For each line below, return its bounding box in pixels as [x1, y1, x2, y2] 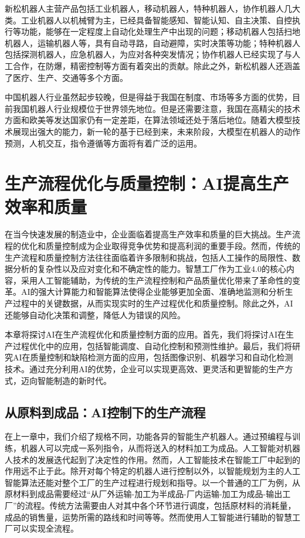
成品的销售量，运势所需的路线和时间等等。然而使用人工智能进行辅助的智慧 [5, 510, 292, 523]
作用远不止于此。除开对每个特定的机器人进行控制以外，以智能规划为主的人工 [5, 465, 300, 477]
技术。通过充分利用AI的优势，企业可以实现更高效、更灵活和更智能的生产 [5, 362, 285, 374]
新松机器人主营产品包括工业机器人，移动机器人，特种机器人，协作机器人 [5, 2, 284, 14]
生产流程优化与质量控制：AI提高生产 [5, 171, 289, 195]
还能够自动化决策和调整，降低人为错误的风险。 [5, 308, 185, 321]
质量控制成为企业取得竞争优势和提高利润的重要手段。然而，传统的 [45, 240, 300, 252]
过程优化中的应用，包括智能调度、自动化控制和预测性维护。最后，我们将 [12, 339, 292, 352]
